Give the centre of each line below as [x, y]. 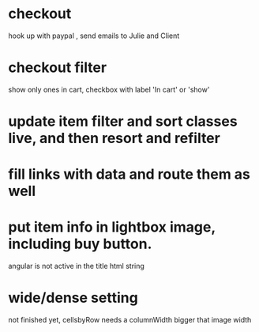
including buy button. [80, 244]
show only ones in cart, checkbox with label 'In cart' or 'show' [109, 89]
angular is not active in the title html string [76, 266]
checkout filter [58, 68]
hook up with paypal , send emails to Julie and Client [94, 36]
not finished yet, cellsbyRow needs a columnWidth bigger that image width [130, 320]
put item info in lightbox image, [112, 227]
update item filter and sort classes [123, 121]
